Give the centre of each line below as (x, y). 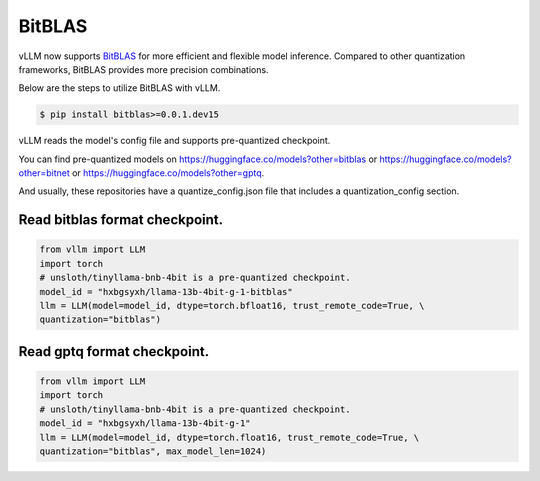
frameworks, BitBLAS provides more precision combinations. (143, 69)
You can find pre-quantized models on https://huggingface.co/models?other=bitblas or (198, 159)
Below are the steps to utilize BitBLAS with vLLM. (119, 88)
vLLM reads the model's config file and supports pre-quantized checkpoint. (174, 141)
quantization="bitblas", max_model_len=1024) (153, 451)
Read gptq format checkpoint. (114, 351)
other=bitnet (44, 173)
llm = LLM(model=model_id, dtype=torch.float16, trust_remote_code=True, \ (229, 437)
